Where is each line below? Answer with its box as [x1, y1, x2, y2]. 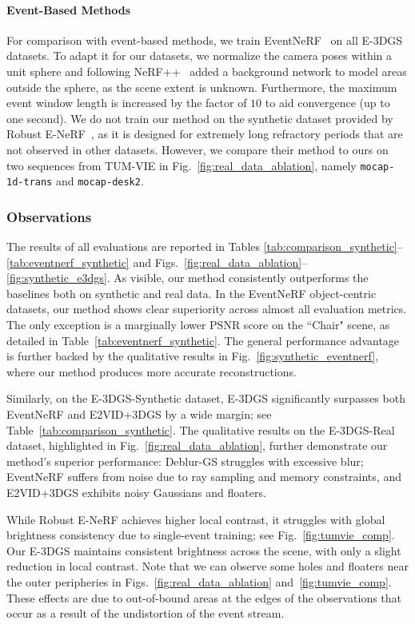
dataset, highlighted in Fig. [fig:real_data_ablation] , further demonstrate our [6, 437, 388, 454]
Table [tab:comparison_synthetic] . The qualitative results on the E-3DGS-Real [6, 421, 395, 438]
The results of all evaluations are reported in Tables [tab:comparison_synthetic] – [6, 238, 403, 255]
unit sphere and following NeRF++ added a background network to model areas [6, 62, 407, 79]
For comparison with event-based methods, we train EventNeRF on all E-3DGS [6, 31, 403, 48]
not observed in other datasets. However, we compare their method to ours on [6, 141, 389, 157]
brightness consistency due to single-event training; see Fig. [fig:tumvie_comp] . [6, 527, 395, 543]
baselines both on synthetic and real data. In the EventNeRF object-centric [6, 284, 377, 301]
